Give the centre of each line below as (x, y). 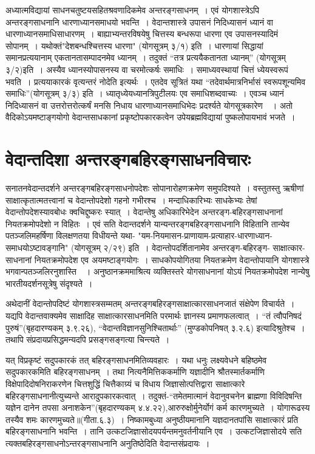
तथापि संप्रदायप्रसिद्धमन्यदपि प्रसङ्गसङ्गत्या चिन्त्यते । (88, 339)
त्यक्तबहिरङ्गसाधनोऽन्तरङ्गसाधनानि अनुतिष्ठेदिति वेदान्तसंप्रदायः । (108, 443)
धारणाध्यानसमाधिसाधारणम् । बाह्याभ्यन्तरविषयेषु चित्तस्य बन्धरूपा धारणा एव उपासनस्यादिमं (142, 34)
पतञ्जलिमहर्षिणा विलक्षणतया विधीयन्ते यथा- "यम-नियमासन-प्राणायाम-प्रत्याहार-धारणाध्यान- (139, 236)
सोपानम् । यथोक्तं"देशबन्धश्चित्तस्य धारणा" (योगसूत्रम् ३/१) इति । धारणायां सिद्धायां (134, 45)
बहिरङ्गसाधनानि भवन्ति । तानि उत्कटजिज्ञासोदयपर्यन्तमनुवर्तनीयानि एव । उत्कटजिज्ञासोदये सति (154, 431)
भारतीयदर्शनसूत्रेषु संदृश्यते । (49, 283)
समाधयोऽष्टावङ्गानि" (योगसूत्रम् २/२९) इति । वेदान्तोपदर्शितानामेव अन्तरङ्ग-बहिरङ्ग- (138, 248)
